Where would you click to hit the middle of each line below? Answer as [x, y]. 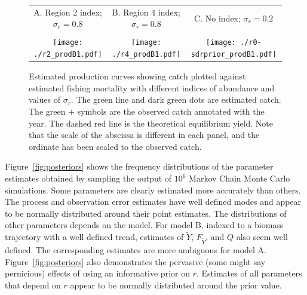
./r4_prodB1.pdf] [146, 55]
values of [44, 99]
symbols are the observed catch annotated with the [171, 111]
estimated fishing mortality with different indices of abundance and [152, 87]
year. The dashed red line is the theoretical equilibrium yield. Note [151, 123]
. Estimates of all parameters [249, 273]
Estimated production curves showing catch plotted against [137, 76]
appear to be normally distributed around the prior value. [176, 285]
